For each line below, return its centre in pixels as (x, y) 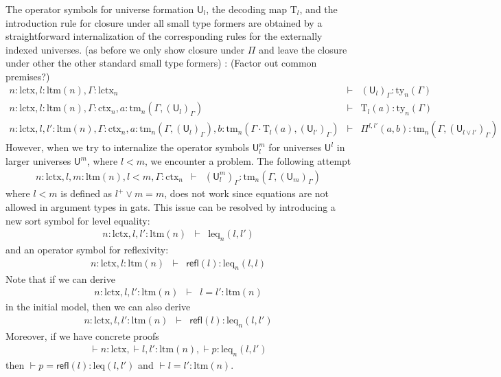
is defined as (86, 193)
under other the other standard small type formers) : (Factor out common (161, 63)
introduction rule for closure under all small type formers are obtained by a (164, 22)
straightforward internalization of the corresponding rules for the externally (164, 36)
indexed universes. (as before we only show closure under (125, 49)
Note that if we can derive (60, 278)
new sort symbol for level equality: (78, 220)
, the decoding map (247, 9)
